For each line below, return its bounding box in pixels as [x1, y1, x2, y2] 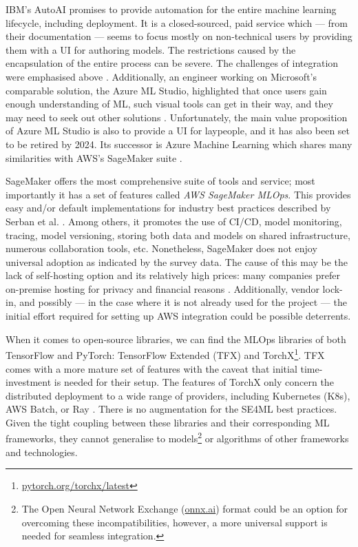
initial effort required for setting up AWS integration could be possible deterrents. [6, 309, 351, 323]
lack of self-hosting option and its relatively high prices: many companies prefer [6, 268, 340, 282]
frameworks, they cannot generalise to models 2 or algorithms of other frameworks [6, 429, 349, 446]
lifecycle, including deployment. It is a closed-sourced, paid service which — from [6, 15, 348, 30]
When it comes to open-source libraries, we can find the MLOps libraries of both [6, 331, 346, 346]
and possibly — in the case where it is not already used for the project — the [19, 295, 347, 309]
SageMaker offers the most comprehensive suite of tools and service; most [6, 174, 315, 188]
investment [6, 375, 52, 389]
